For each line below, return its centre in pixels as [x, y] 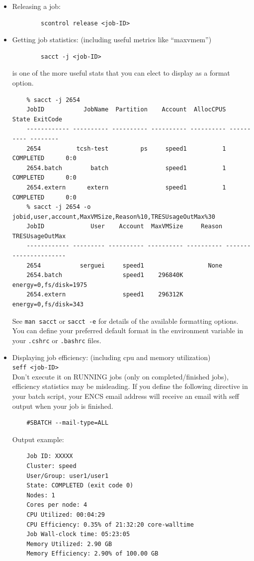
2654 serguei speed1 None [125, 265]
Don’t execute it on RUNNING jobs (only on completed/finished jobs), [120, 376]
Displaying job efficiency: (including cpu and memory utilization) [111, 357]
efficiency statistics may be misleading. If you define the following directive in [130, 386]
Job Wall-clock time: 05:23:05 [78, 534]
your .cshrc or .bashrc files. [57, 340]
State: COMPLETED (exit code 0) [80, 486]
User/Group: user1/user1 [68, 476]
